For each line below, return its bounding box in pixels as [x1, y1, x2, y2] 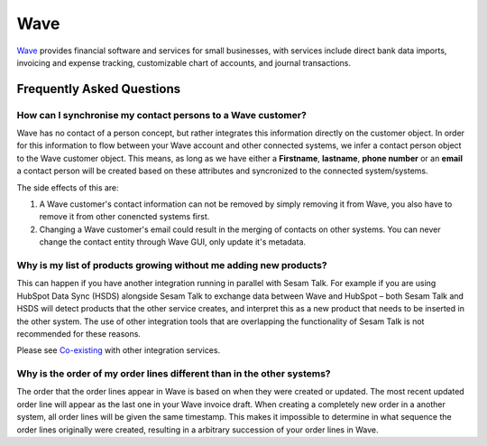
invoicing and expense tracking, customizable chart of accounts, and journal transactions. [16, 57, 352, 68]
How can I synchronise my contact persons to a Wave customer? [16, 108, 307, 121]
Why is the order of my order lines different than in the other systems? [16, 367, 331, 380]
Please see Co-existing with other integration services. [16, 345, 221, 356]
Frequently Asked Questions [16, 81, 181, 97]
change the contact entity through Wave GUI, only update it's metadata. [39, 237, 307, 247]
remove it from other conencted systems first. [39, 211, 210, 222]
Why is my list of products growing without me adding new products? [16, 258, 328, 271]
